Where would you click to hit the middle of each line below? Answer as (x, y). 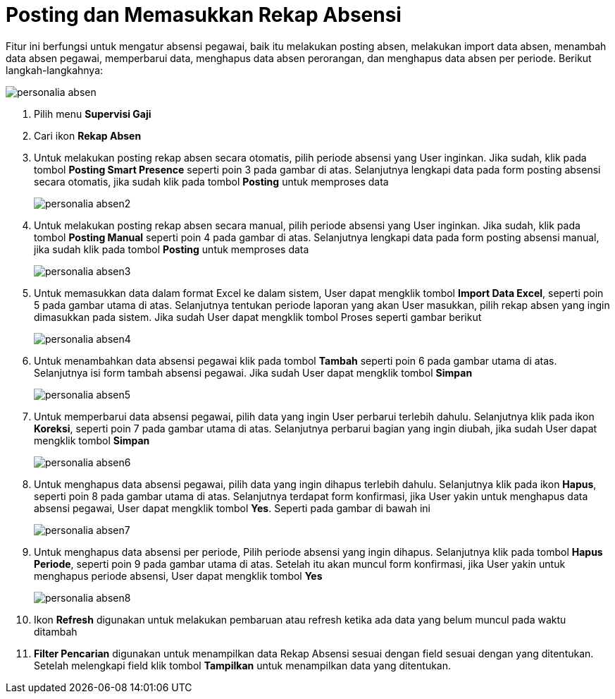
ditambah (56, 631)
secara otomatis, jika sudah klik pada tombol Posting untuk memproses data (211, 181)
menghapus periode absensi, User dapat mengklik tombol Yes (178, 576)
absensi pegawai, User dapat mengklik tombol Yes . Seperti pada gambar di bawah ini (232, 508)
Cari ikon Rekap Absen (88, 135)
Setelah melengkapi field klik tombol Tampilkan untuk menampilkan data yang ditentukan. (243, 665)
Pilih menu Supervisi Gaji (93, 114)
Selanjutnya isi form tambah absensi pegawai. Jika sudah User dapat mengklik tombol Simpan (253, 372)
